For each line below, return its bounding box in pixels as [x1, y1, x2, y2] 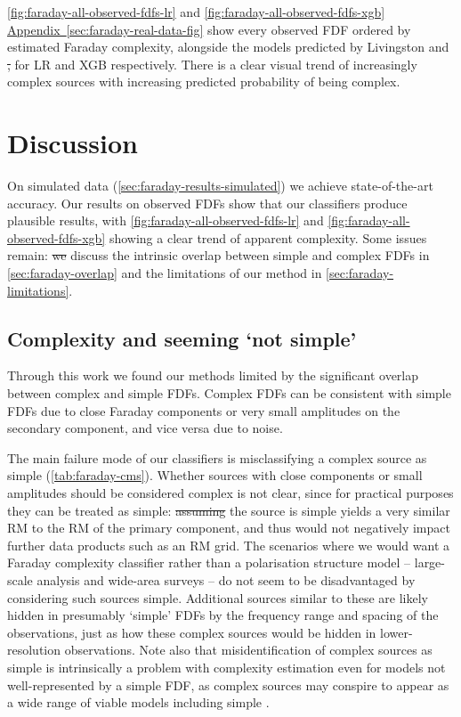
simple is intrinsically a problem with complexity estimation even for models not [7, 657, 446, 676]
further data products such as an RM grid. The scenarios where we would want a [7, 535, 450, 554]
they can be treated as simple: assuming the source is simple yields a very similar [7, 501, 450, 519]
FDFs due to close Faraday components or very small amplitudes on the [7, 401, 400, 420]
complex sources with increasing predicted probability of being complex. [7, 72, 400, 91]
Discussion [7, 125, 138, 161]
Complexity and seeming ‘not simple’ [7, 324, 357, 352]
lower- [380, 623, 413, 641]
